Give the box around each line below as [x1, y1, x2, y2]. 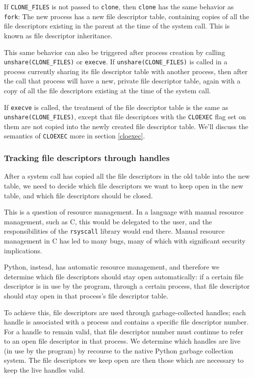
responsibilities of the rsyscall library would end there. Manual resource [4, 226, 225, 236]
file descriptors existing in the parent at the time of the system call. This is [4, 21, 230, 31]
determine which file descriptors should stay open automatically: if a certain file [4, 271, 244, 281]
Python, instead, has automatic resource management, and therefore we [4, 262, 220, 272]
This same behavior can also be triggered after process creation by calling [4, 47, 225, 57]
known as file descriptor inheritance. [4, 30, 113, 40]
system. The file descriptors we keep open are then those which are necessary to [4, 355, 244, 365]
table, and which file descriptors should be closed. [4, 190, 153, 200]
